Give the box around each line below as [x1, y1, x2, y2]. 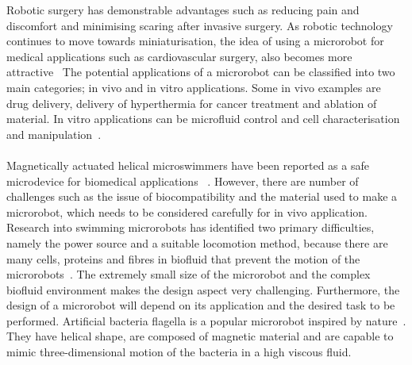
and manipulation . [6, 125, 102, 142]
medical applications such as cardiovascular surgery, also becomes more [6, 48, 352, 64]
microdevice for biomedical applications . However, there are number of [6, 172, 359, 189]
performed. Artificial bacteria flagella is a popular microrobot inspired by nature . [6, 312, 406, 328]
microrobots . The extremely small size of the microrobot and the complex [6, 266, 371, 282]
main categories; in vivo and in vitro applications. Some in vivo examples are [6, 79, 381, 95]
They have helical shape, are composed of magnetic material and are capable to [6, 328, 394, 344]
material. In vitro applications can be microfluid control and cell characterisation [6, 110, 400, 127]
